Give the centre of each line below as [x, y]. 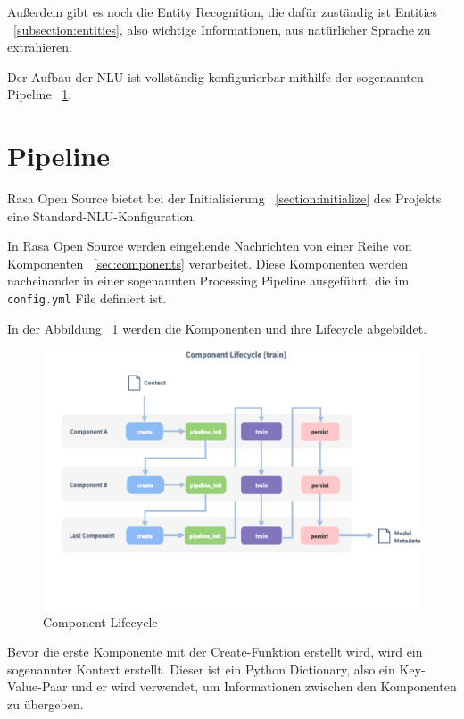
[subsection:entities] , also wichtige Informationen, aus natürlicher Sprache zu [222, 29]
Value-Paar [37, 686]
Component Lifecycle [100, 621]
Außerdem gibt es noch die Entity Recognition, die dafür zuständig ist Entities [223, 12]
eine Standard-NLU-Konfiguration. [102, 215]
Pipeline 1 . [40, 94]
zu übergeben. [46, 703]
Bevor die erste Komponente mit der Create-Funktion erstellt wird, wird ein [215, 652]
